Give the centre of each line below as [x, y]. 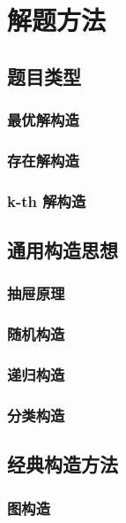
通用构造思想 [63, 250]
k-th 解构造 [47, 200]
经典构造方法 [63, 464]
